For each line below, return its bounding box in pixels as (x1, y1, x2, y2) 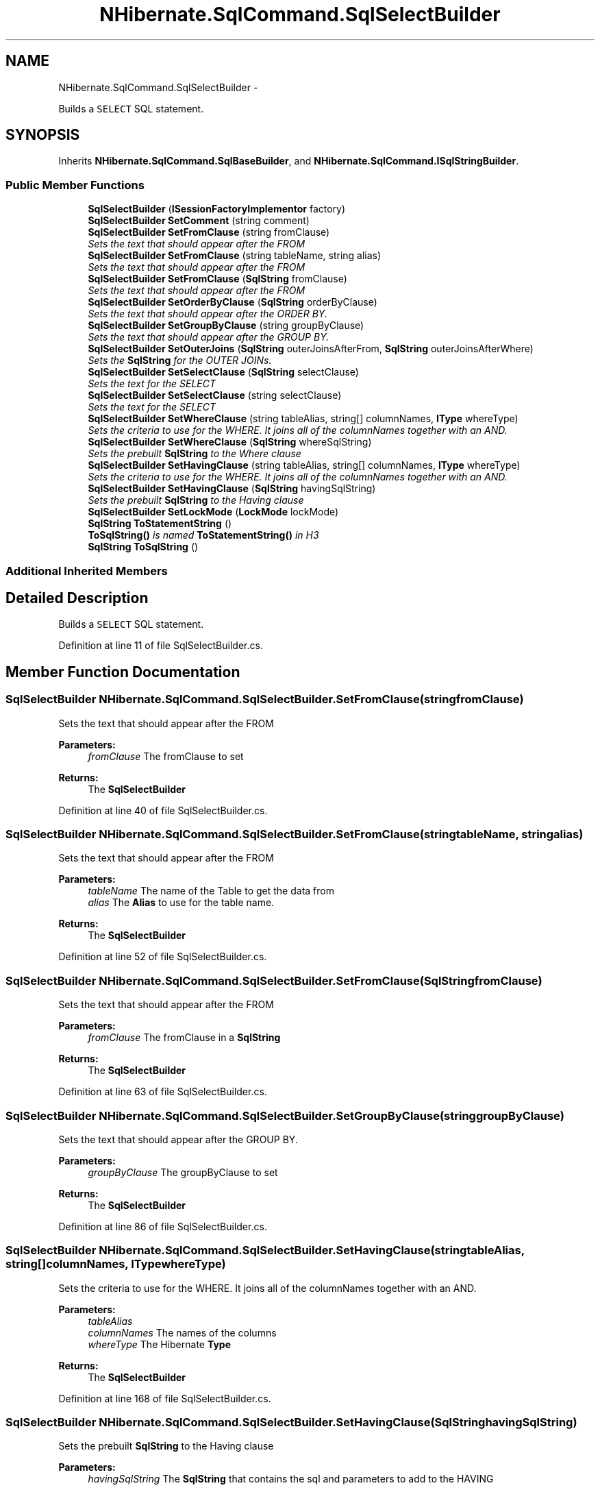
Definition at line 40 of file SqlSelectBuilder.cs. (58, 804, 268, 816)
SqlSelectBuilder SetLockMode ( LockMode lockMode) (88, 506, 339, 518)
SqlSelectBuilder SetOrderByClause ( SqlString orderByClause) (88, 296, 377, 308)
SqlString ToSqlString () (88, 541, 199, 553)
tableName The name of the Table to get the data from (88, 885, 334, 897)
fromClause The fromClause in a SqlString (88, 1031, 281, 1044)
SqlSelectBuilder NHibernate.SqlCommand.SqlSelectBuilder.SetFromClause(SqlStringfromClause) (5, 973, 542, 988)
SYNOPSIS (5, 126, 80, 144)
